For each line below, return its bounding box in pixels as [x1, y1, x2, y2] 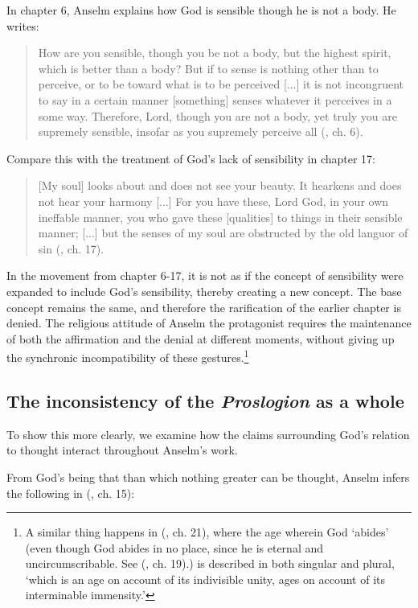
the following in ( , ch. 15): [6, 484, 135, 501]
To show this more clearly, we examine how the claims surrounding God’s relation [6, 425, 410, 442]
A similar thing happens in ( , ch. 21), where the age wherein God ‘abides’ [25, 524, 389, 540]
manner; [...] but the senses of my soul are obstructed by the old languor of [38, 224, 408, 241]
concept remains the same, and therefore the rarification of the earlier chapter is [6, 298, 401, 315]
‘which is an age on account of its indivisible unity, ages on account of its [25, 570, 386, 587]
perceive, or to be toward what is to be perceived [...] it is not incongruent [38, 76, 404, 92]
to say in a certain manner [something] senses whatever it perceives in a [38, 91, 392, 108]
